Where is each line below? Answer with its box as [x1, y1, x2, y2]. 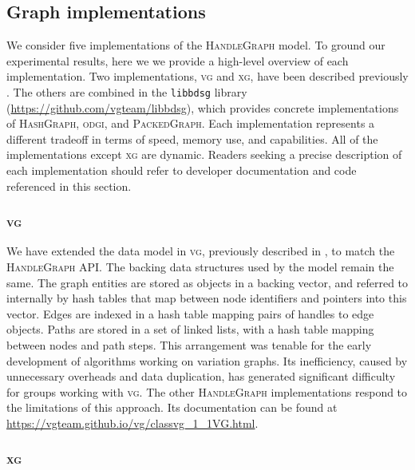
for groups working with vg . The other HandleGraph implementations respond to [6, 383, 408, 400]
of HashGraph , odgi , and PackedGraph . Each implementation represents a [6, 115, 375, 132]
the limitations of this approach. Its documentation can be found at [6, 399, 338, 416]
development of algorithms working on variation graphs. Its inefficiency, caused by [6, 352, 408, 369]
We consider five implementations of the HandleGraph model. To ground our [6, 37, 385, 53]
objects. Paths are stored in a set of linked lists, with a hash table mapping [6, 321, 374, 338]
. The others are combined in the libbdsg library [6, 83, 247, 100]
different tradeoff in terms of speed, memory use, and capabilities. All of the [6, 130, 378, 147]
